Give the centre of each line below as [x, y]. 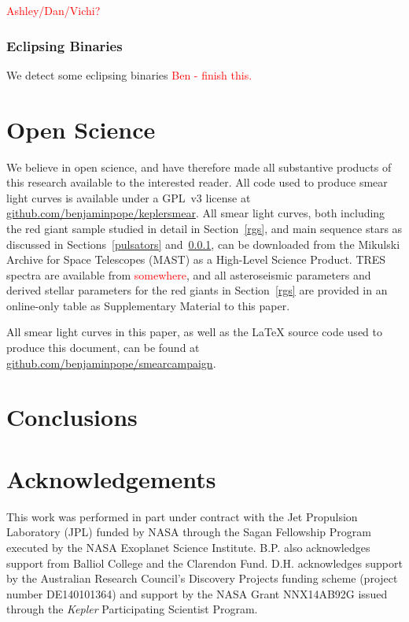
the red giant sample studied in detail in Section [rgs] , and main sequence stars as [204, 228]
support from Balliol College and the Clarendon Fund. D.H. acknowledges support [204, 563]
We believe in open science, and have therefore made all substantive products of [199, 167]
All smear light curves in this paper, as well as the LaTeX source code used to [194, 332]
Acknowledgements [111, 478]
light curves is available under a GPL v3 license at [129, 197]
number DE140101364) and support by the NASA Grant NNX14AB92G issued [197, 593]
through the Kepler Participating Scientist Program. [132, 609]
